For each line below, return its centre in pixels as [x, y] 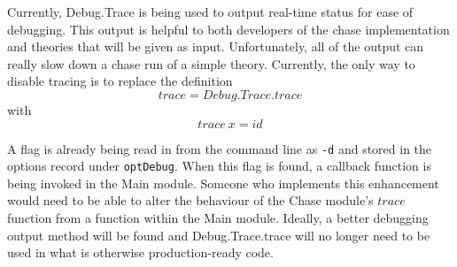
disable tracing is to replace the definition [120, 81]
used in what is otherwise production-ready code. [140, 252]
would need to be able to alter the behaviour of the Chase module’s [190, 200]
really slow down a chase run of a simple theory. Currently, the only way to [211, 63]
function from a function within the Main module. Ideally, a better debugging [218, 218]
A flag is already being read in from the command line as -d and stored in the [220, 148]
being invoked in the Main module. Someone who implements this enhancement [223, 183]
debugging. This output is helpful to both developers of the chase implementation [228, 29]
